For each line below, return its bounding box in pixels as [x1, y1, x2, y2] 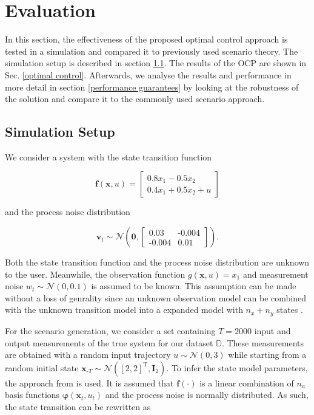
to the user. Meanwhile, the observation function [5, 267, 185, 280]
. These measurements [221, 336, 304, 349]
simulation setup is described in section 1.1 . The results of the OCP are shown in [5, 57, 307, 69]
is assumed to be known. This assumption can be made [91, 280, 296, 292]
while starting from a [228, 348, 307, 361]
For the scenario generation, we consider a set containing [5, 324, 216, 337]
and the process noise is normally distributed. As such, [105, 388, 309, 401]
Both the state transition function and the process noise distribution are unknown [5, 256, 310, 269]
